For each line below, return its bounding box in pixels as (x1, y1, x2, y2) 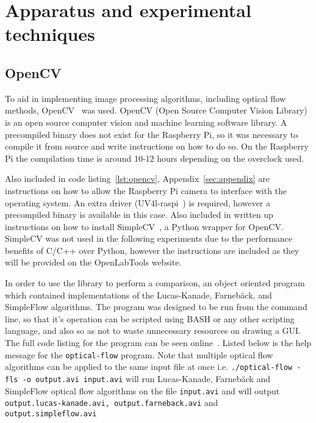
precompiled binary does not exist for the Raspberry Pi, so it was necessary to (5, 128, 298, 140)
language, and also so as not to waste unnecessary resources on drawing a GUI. (5, 324, 301, 337)
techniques (5, 21, 95, 46)
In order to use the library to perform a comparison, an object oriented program (5, 277, 305, 289)
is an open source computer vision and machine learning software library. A (5, 115, 287, 128)
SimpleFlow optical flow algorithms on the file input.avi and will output (5, 384, 280, 397)
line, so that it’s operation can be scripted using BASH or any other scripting (5, 312, 295, 325)
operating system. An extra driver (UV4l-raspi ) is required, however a (5, 196, 271, 209)
